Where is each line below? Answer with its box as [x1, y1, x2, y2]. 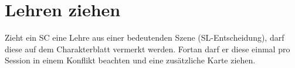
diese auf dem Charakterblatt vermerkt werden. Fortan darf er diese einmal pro [5, 42, 290, 55]
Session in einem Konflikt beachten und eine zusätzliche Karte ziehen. [5, 54, 256, 66]
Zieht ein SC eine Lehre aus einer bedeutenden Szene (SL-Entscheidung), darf [5, 31, 284, 44]
